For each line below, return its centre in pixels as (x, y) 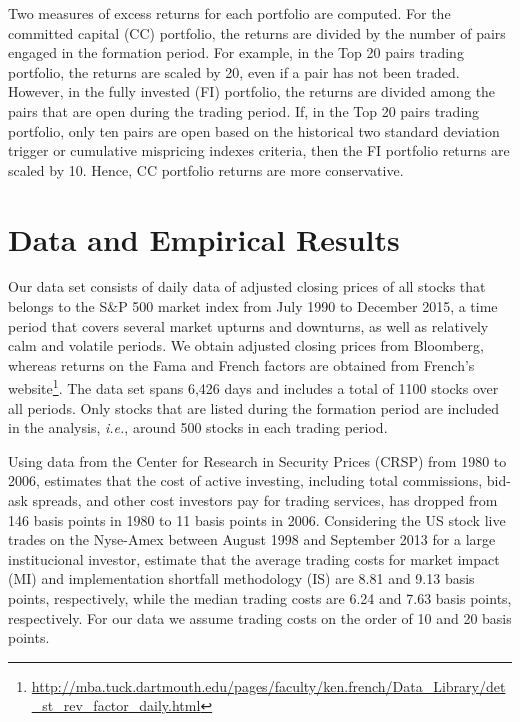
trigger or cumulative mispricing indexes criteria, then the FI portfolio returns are (259, 150)
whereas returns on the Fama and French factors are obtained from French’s (241, 364)
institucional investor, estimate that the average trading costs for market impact (254, 558)
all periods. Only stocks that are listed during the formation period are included (253, 407)
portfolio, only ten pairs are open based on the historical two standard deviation (254, 130)
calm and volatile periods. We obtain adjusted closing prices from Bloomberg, (246, 345)
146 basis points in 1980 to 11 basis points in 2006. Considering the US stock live (257, 519)
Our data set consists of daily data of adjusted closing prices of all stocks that (247, 286)
